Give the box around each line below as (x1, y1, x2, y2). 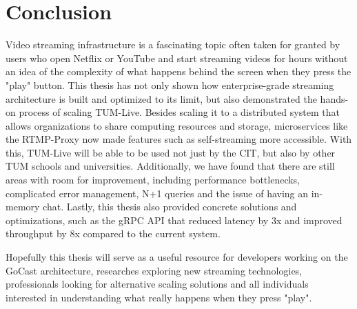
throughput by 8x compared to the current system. (6, 226, 221, 241)
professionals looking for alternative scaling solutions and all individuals (6, 277, 309, 291)
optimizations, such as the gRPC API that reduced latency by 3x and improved (6, 212, 343, 227)
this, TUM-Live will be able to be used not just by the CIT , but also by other (6, 145, 336, 159)
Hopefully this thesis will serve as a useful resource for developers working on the (6, 250, 348, 264)
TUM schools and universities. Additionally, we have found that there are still (6, 159, 335, 173)
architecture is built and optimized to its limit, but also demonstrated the (6, 91, 317, 106)
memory (6, 199, 40, 214)
